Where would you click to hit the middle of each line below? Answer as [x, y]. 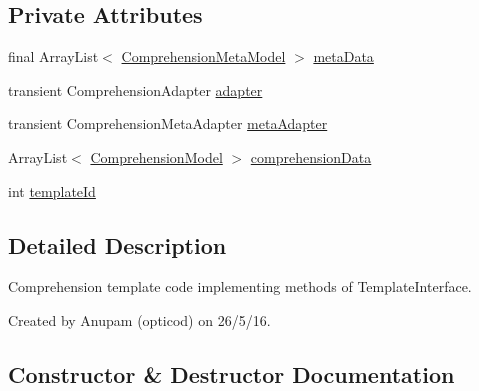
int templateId [52, 190]
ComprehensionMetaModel [203, 56]
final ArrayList [53, 56]
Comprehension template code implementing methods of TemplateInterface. [240, 286]
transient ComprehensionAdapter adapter [135, 89]
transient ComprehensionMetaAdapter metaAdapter [168, 123]
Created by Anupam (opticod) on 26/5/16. [139, 319]
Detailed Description [117, 244]
